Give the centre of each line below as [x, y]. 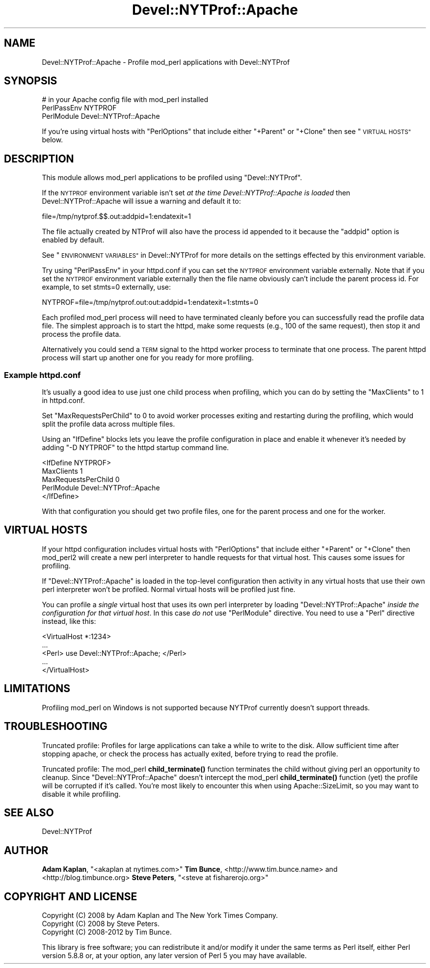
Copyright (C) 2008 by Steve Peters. [101, 924]
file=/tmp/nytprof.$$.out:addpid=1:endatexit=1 [116, 216]
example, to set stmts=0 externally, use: [106, 287]
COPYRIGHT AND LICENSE [71, 896]
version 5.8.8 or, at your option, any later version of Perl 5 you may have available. [174, 956]
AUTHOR [26, 850]
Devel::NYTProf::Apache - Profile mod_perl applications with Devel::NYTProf [166, 62]
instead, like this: [69, 621]
